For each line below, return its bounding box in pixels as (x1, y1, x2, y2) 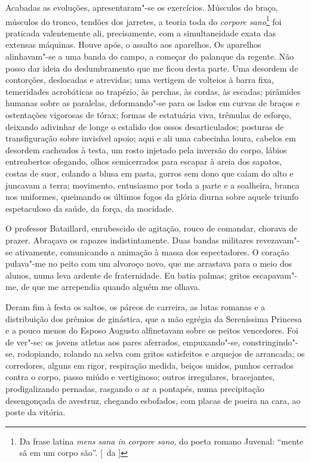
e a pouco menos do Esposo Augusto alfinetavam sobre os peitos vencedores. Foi (5, 324, 298, 337)
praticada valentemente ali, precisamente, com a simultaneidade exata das (5, 26, 276, 39)
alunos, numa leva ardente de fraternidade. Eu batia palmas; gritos (5, 268, 250, 281)
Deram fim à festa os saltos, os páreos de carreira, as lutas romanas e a (5, 300, 266, 313)
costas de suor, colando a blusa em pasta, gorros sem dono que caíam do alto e (5, 166, 294, 179)
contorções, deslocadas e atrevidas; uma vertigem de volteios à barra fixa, (5, 73, 274, 86)
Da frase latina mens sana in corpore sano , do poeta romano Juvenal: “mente (19, 434, 303, 447)
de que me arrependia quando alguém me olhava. (21, 280, 201, 293)
